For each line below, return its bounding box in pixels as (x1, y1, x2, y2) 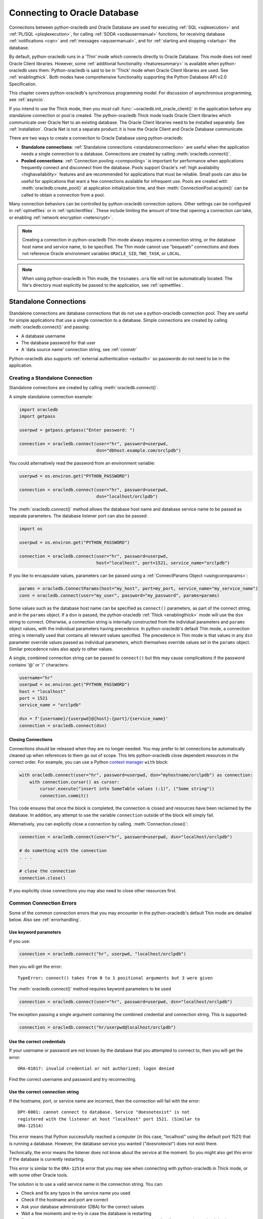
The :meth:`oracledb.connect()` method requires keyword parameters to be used (9, 986, 171, 992)
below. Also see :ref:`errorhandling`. (9, 917, 81, 923)
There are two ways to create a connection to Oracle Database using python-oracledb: (9, 135, 184, 141)
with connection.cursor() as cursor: (29, 779, 120, 785)
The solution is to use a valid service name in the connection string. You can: (9, 1181, 163, 1187)
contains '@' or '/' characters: (9, 662, 69, 668)
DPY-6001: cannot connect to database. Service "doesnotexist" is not (18, 1109, 190, 1115)
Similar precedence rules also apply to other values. (9, 646, 113, 652)
